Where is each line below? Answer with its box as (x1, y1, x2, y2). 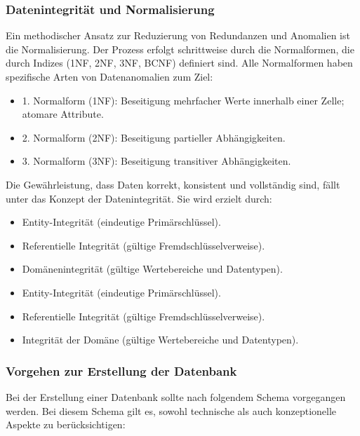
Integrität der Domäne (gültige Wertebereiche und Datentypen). (22, 332, 299, 347)
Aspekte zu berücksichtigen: (6, 417, 126, 432)
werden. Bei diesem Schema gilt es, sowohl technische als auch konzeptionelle (6, 403, 337, 418)
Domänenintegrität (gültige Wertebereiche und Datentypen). (22, 261, 283, 276)
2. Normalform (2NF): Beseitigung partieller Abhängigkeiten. (22, 130, 286, 144)
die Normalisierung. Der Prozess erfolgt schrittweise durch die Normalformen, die (6, 41, 354, 56)
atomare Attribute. (22, 107, 104, 121)
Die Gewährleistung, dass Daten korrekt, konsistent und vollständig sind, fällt (6, 177, 340, 191)
